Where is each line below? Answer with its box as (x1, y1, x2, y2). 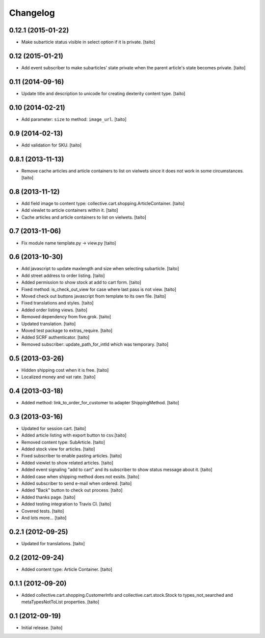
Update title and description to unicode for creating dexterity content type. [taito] (21, 90, 185, 96)
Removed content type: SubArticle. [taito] (21, 439, 105, 445)
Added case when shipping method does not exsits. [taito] (21, 473, 140, 479)
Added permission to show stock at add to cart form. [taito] (21, 279, 141, 285)
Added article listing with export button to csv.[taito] (21, 432, 127, 438)
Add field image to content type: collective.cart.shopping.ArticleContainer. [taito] (21, 200, 185, 206)
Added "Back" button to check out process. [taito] (21, 487, 123, 493)
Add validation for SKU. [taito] (21, 142, 82, 148)
